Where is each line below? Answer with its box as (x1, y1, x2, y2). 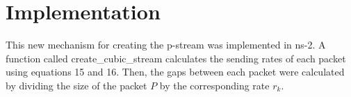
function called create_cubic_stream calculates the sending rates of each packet (6, 51, 346, 65)
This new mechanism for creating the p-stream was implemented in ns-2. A (6, 37, 326, 52)
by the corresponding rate (159, 78, 270, 92)
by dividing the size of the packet (6, 78, 147, 92)
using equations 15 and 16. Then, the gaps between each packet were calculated (6, 64, 345, 79)
